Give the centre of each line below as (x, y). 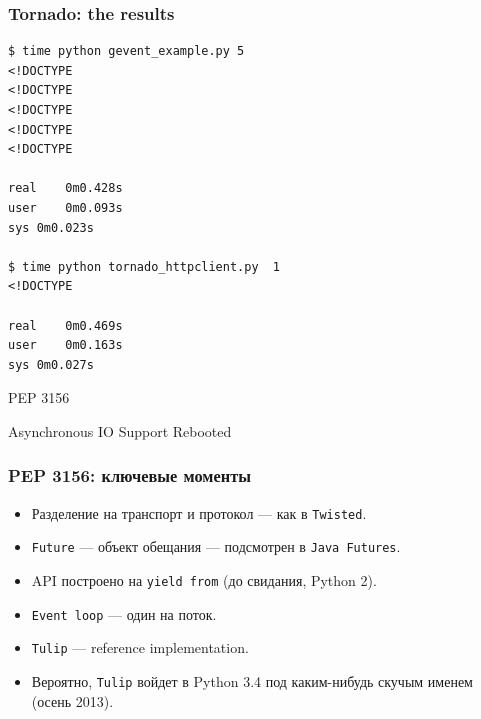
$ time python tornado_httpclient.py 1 (144, 266)
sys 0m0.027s (51, 364)
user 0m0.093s (65, 207)
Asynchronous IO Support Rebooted (120, 430)
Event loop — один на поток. (124, 613)
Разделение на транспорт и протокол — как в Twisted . (199, 512)
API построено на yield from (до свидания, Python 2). (204, 580)
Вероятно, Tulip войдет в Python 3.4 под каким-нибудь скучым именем (252, 681)
